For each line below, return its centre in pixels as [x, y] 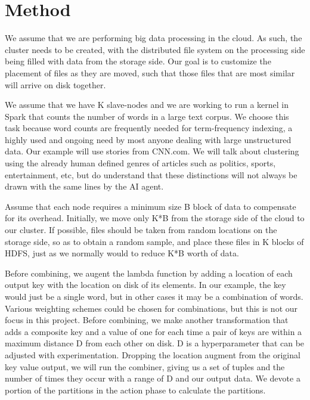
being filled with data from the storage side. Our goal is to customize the [138, 61]
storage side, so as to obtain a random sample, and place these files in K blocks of [154, 241]
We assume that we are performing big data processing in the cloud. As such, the [154, 38]
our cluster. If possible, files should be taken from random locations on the [141, 230]
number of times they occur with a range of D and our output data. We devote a [153, 378]
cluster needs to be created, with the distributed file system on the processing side [155, 49]
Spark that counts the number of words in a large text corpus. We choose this [147, 116]
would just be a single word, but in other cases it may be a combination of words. [154, 296]
